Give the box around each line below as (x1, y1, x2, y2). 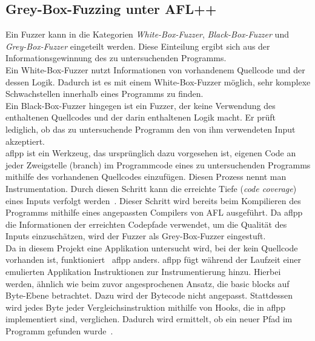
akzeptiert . (5, 134, 45, 147)
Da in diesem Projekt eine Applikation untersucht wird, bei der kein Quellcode (5, 241, 298, 254)
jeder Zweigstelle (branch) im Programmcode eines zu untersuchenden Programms (5, 158, 311, 171)
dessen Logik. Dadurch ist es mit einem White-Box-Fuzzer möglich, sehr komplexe (5, 75, 311, 88)
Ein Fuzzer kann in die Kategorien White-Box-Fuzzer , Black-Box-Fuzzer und (5, 28, 289, 41)
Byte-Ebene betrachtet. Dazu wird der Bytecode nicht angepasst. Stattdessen (5, 289, 293, 302)
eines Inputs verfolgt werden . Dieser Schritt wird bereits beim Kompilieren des (5, 194, 301, 207)
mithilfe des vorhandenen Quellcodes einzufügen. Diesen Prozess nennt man (5, 170, 287, 183)
